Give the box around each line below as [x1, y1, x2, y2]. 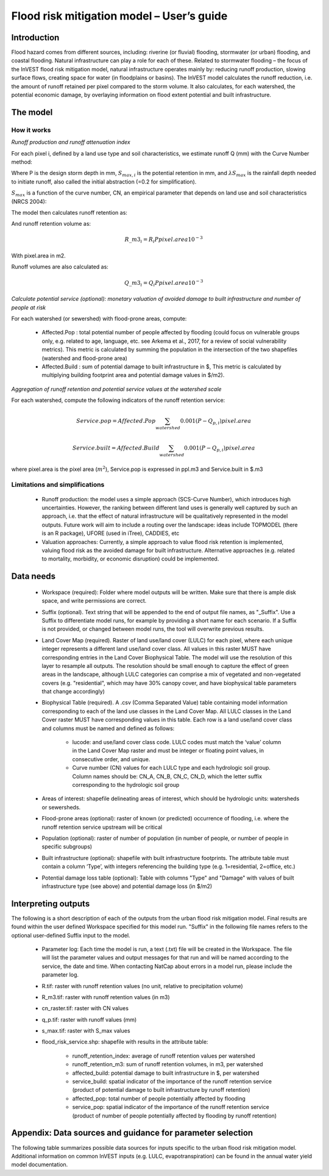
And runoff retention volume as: [11, 220, 91, 228]
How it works [11, 126, 51, 134]
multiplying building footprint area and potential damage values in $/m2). [41, 371, 225, 379]
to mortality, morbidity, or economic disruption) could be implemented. [41, 555, 219, 562]
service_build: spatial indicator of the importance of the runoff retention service [72, 1078, 272, 1085]
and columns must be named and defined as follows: [41, 725, 175, 732]
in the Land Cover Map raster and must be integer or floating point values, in [72, 747, 264, 755]
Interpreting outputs [11, 898, 90, 909]
